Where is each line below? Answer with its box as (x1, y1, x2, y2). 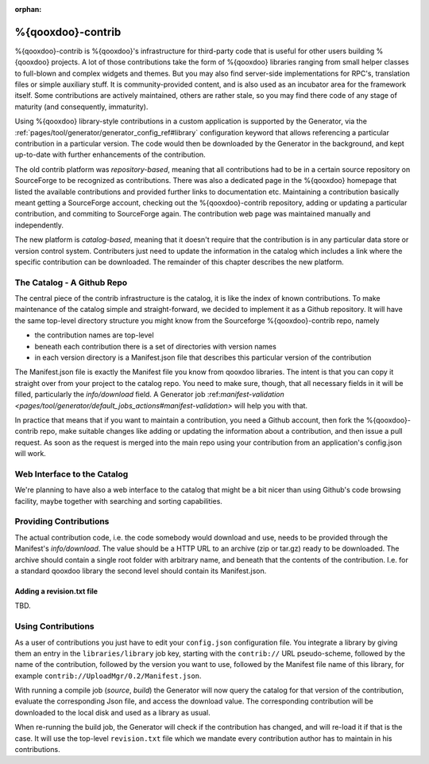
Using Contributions (14, 621, 95, 632)
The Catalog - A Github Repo (14, 277, 128, 288)
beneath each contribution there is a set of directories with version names (34, 341, 277, 351)
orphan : (14, 5, 42, 14)
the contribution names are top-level (34, 330, 154, 340)
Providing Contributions (14, 516, 110, 527)
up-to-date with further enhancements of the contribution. (14, 150, 206, 159)
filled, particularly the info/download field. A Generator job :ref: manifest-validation (14, 390, 285, 400)
